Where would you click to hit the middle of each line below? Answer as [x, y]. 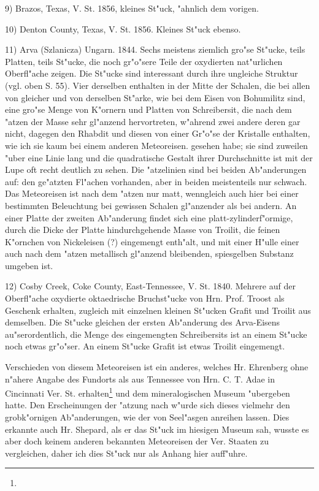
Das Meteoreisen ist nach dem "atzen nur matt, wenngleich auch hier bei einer [152, 193]
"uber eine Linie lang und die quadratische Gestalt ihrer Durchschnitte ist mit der [159, 157]
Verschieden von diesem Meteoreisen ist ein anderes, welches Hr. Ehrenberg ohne [157, 367]
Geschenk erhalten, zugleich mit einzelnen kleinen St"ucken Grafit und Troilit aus [158, 310]
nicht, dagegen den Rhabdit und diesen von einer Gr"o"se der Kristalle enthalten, [158, 133]
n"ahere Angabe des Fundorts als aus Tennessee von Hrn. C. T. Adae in [140, 379]
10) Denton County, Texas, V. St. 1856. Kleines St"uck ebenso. [123, 29]
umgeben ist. [29, 265]
